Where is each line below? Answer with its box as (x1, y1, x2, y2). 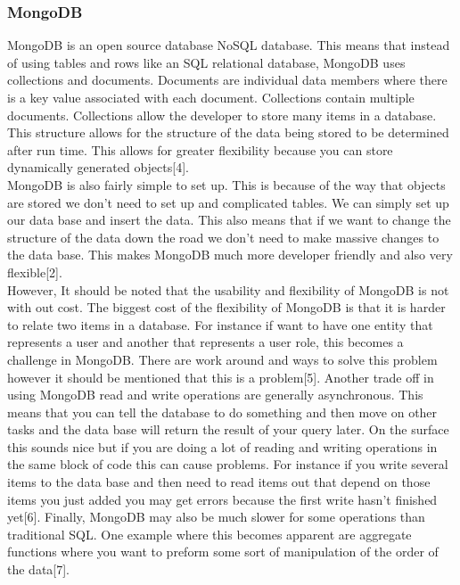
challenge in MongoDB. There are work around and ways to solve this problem (7, 350, 438, 368)
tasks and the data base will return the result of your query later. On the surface (7, 420, 449, 439)
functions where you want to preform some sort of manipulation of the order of (7, 542, 439, 561)
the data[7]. (7, 560, 70, 579)
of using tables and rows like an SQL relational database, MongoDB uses (7, 53, 406, 71)
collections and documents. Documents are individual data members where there (7, 70, 448, 89)
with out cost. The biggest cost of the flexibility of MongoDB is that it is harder (7, 298, 446, 317)
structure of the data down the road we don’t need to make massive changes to (7, 227, 439, 246)
